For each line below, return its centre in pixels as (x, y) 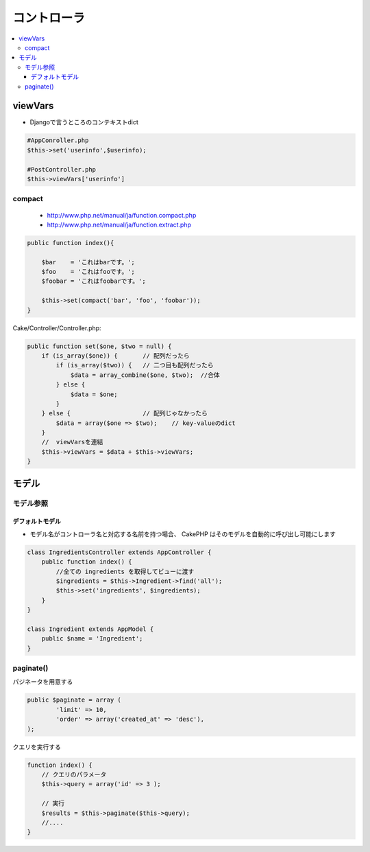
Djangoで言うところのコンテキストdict (84, 122)
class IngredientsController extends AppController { (119, 552)
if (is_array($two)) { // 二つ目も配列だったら (135, 365)
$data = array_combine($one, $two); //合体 (145, 375)
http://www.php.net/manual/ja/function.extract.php (119, 224)
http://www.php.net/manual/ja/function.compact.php (122, 215)
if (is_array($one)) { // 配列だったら (115, 356)
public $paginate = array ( (74, 700)
